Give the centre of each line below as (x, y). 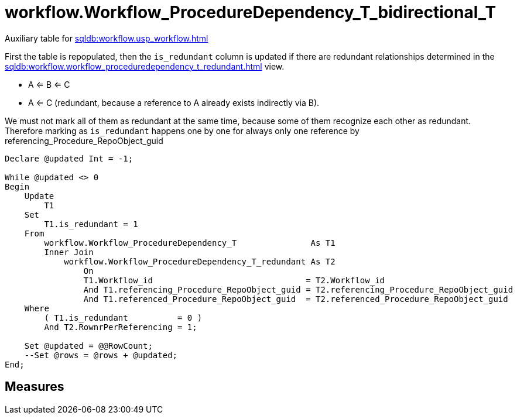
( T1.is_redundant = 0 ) (123, 317)
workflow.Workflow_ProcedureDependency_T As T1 (190, 243)
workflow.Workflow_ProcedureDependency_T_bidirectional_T (251, 12)
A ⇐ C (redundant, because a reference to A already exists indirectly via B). (174, 102)
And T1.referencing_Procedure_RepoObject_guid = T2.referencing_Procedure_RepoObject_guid (298, 289)
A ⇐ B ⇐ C (49, 84)
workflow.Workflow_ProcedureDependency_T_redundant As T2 (200, 261)
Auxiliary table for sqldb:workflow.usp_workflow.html (107, 38)
